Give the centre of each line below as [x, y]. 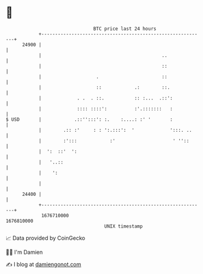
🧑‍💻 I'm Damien [24, 252]
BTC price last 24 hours [125, 29]
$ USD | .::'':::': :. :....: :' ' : [89, 119]
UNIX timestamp [124, 226]
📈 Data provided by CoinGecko [46, 238]
